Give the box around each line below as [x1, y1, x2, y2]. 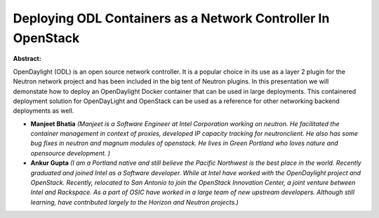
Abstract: [13, 55, 41, 63]
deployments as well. [13, 107, 74, 115]
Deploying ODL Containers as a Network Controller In [13, 11, 330, 26]
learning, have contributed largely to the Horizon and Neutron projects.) [30, 198, 239, 206]
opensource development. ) [30, 149, 111, 157]
